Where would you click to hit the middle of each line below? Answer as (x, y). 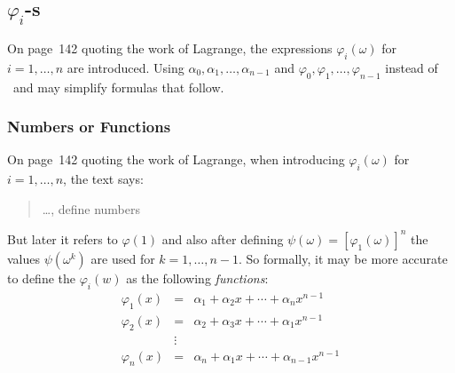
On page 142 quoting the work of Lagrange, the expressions (170, 48)
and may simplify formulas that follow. (118, 87)
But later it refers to (63, 238)
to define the (41, 278)
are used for (123, 258)
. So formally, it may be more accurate (343, 258)
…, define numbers (91, 208)
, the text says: (103, 179)
